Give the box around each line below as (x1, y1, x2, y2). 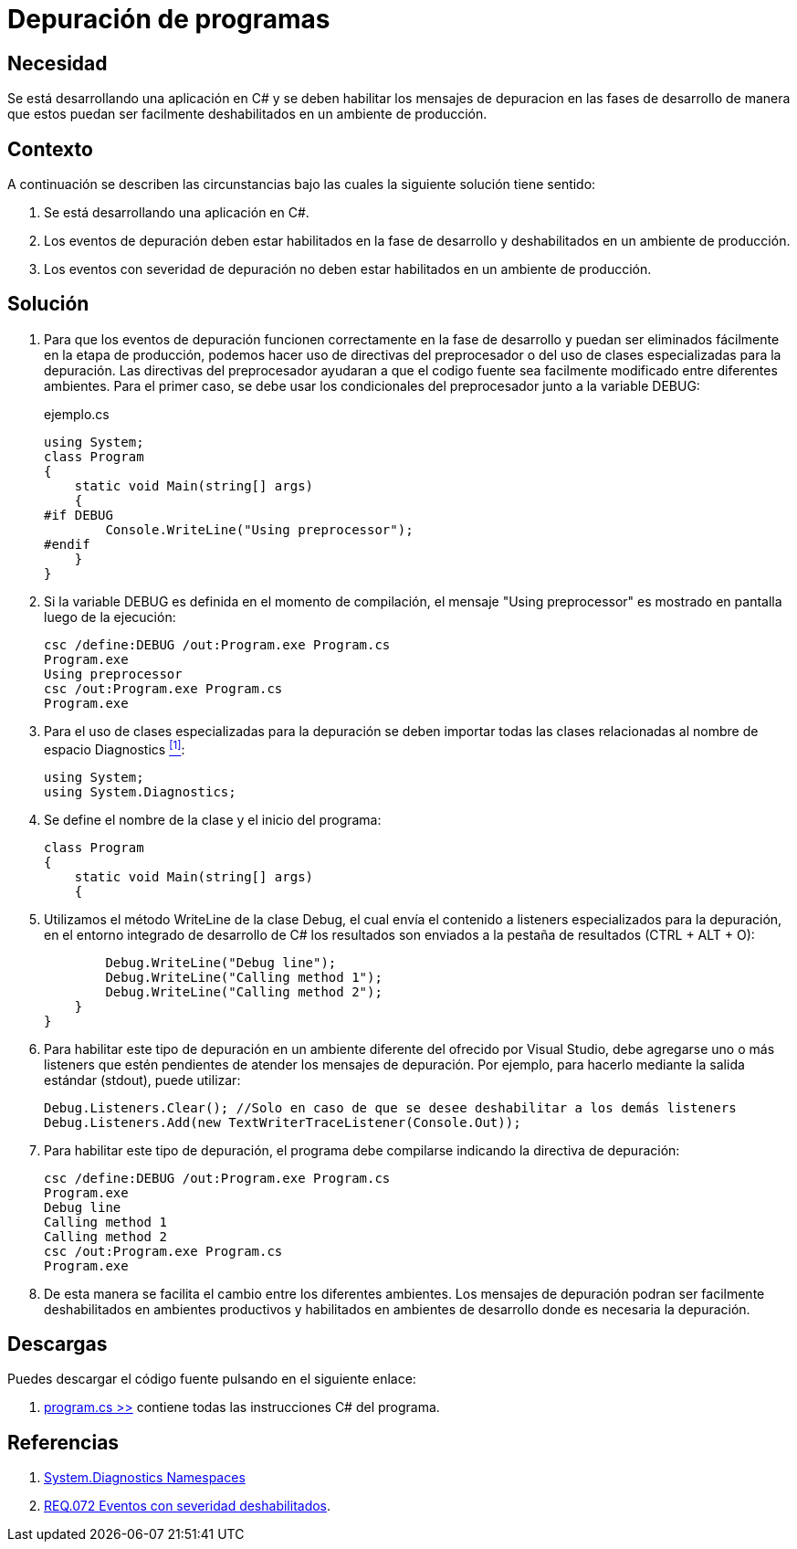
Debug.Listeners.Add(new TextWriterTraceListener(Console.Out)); (44, 1114, 521, 1130)
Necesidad (7, 51, 108, 75)
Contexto (7, 137, 93, 161)
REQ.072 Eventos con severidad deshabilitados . (44, 1498, 331, 1514)
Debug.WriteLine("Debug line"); (105, 954, 337, 970)
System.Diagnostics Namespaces (44, 1470, 246, 1486)
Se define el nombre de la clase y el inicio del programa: (44, 811, 382, 827)
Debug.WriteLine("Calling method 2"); (105, 984, 383, 999)
